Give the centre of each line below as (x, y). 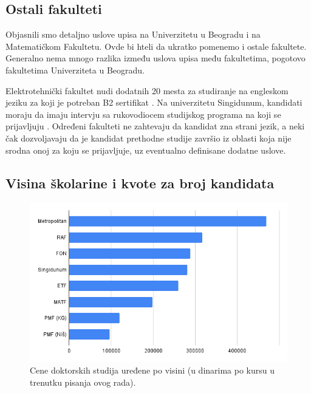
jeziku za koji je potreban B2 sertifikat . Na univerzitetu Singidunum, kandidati (154, 102)
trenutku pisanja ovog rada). (83, 382)
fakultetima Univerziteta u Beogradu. (75, 70)
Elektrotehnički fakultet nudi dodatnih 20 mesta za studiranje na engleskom (147, 90)
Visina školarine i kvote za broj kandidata (140, 183)
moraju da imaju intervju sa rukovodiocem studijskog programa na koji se (143, 114)
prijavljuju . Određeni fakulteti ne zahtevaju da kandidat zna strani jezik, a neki (155, 126)
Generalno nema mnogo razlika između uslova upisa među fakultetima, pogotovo (155, 58)
